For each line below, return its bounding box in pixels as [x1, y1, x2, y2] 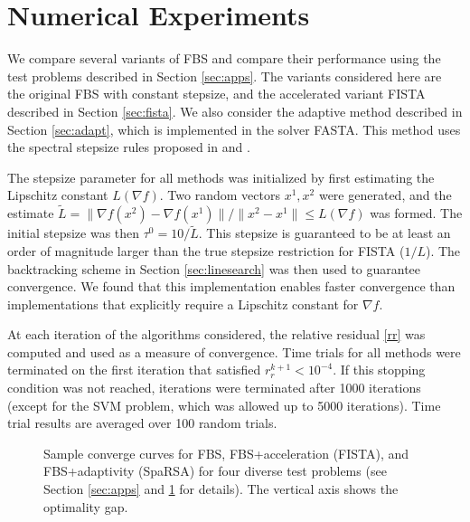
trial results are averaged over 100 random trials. [7, 413, 277, 432]
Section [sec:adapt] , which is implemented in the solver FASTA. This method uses [7, 119, 461, 138]
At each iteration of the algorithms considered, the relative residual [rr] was [7, 325, 426, 344]
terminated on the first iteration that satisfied [7, 360, 261, 379]
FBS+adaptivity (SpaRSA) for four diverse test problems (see [43, 461, 387, 480]
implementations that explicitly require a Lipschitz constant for [7, 294, 359, 313]
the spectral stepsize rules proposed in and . [7, 138, 250, 157]
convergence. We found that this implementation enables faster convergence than [7, 277, 456, 296]
